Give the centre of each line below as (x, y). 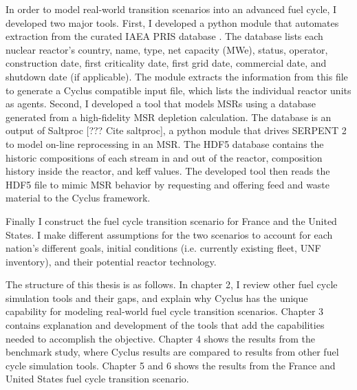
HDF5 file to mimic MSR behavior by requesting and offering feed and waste (168, 184)
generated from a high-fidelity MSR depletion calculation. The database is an (169, 117)
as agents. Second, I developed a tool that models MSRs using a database (161, 104)
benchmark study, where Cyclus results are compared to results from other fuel (172, 352)
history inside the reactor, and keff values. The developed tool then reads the (168, 171)
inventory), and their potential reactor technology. (111, 261)
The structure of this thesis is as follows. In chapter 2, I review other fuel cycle (172, 284)
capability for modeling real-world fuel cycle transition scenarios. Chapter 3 (165, 311)
